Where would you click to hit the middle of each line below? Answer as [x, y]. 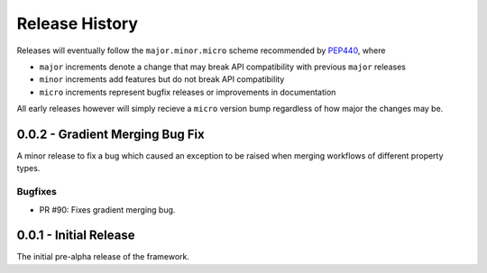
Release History [78, 23]
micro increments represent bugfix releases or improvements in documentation [188, 92]
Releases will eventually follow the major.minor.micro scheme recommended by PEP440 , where [201, 50]
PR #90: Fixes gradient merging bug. [107, 209]
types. [28, 168]
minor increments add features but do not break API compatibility [162, 79]
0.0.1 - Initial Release [76, 236]
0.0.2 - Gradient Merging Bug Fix [110, 134]
